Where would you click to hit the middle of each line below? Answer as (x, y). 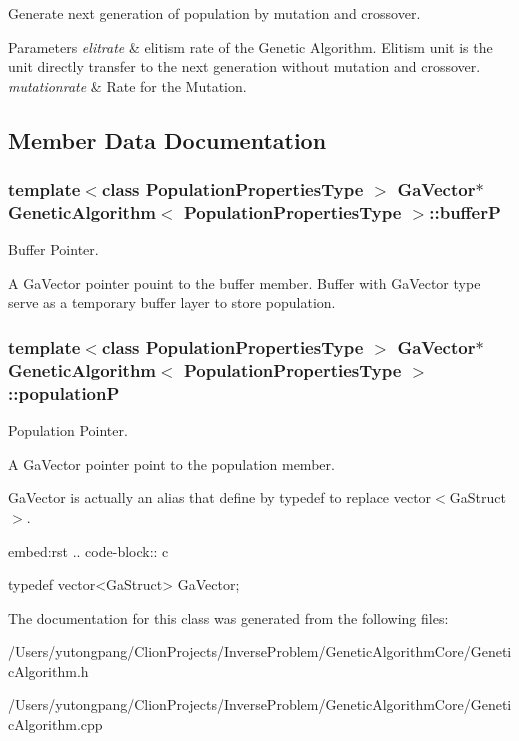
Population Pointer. (68, 430)
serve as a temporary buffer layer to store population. (172, 302)
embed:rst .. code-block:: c (88, 550)
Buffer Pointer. (53, 249)
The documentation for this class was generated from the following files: (228, 617)
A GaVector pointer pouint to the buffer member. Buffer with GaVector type (244, 282)
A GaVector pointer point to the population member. (171, 463)
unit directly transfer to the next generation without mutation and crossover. (244, 66)
